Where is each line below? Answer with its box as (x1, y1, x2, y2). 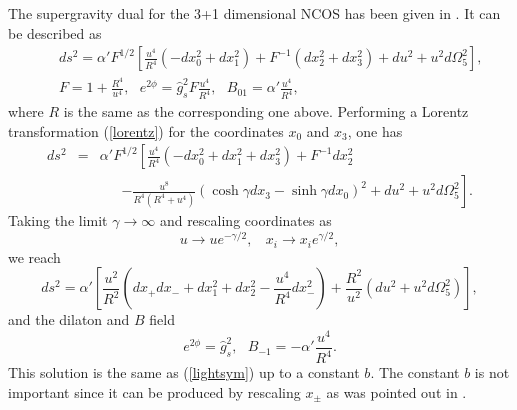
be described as (8, 22, 102, 43)
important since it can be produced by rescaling (8, 381, 301, 402)
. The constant (370, 362, 460, 383)
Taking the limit (8, 210, 108, 231)
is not (474, 362, 510, 383)
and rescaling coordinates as (159, 210, 332, 231)
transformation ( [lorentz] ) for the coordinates (8, 120, 284, 141)
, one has (347, 120, 403, 141)
